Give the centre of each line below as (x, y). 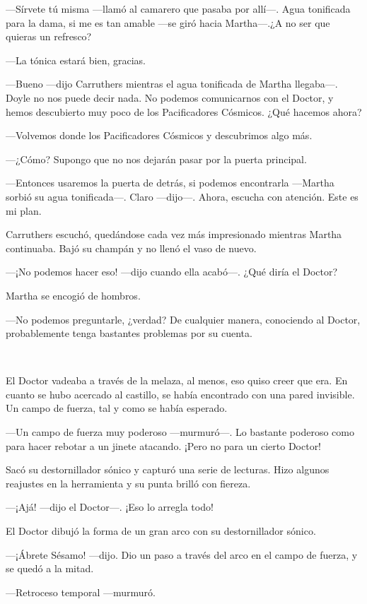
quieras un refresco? (49, 36)
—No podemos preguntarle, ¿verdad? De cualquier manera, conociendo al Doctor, (183, 319)
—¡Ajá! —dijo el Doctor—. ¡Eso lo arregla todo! (110, 507)
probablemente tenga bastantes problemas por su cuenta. (129, 333)
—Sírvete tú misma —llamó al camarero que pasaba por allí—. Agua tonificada (178, 8)
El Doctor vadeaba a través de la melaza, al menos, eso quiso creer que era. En (177, 380)
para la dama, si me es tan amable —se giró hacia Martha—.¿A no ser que (168, 22)
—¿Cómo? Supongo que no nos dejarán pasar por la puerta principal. (156, 159)
